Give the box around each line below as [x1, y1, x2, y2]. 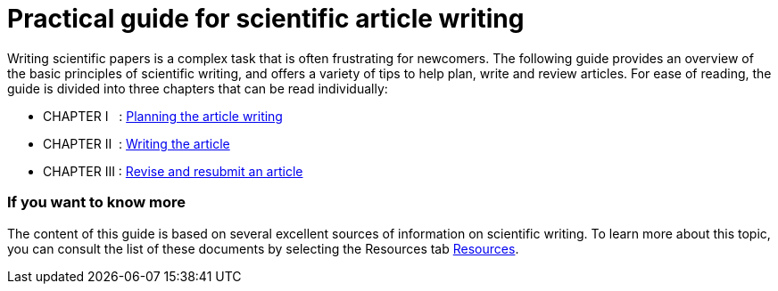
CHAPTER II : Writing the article [43, 135, 230, 151]
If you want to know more [7, 193, 186, 212]
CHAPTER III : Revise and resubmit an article [43, 163, 303, 179]
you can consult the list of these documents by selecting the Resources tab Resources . [7, 240, 519, 256]
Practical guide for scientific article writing [7, 4, 525, 34]
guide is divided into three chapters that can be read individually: [7, 80, 388, 96]
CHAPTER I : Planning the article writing [43, 108, 283, 124]
